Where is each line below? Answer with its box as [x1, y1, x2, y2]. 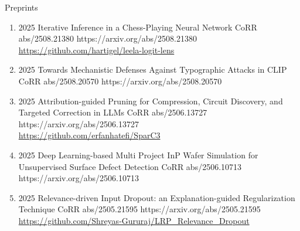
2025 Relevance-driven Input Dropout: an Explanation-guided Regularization [18, 191, 295, 203]
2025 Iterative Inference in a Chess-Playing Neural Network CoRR [18, 21, 257, 33]
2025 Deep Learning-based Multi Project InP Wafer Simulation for [18, 148, 258, 161]
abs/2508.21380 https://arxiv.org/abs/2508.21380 [18, 32, 197, 45]
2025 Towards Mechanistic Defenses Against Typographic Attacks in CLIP [18, 63, 287, 76]
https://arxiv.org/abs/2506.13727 [18, 117, 139, 130]
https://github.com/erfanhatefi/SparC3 [18, 129, 161, 141]
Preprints [5, 1, 38, 13]
